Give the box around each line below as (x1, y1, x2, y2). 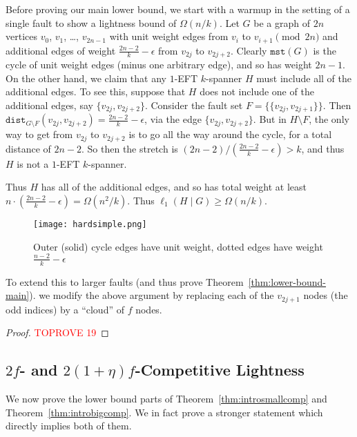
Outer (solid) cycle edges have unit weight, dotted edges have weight (33, 239, 323, 253)
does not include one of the (200, 84, 314, 99)
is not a (17, 156, 49, 171)
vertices (6, 29, 37, 43)
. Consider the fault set (144, 97, 243, 112)
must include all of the (256, 70, 352, 85)
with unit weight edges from (109, 29, 229, 43)
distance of (6, 141, 51, 155)
